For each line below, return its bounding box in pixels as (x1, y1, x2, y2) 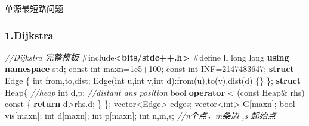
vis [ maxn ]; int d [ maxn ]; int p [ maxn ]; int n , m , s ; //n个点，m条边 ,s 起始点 (5, 109, 276, 121)
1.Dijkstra (5, 27, 54, 42)
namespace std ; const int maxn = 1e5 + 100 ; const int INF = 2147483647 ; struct (5, 62, 294, 75)
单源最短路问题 (5, 2, 63, 14)
